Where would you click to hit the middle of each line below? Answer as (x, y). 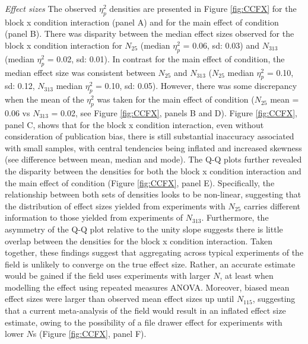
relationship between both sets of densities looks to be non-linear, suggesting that (153, 194)
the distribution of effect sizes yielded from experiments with (115, 206)
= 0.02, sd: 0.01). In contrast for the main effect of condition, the (166, 58)
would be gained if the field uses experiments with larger (108, 275)
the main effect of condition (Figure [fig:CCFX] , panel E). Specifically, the (140, 182)
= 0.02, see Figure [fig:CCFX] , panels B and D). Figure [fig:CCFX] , (174, 112)
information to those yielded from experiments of (94, 217)
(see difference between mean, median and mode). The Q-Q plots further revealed (153, 159)
